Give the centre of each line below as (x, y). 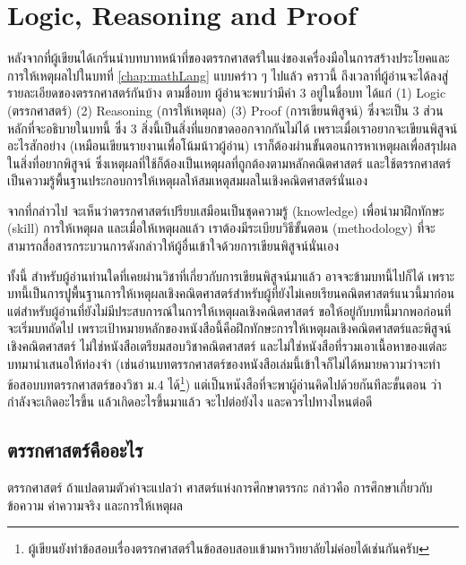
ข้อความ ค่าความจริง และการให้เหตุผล (95, 505)
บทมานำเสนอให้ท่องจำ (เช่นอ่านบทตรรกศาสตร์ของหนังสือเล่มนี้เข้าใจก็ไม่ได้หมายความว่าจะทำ (224, 363)
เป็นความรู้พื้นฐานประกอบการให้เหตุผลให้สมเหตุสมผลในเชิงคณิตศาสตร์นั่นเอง (188, 180)
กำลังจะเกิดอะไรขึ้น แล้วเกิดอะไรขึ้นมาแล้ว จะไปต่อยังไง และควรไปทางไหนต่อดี (190, 402)
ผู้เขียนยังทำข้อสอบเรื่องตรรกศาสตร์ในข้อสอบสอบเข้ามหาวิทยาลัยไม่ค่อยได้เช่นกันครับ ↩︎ (229, 548)
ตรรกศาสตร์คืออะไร (75, 450)
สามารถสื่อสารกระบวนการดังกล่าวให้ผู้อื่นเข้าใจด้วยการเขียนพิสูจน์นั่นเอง (173, 246)
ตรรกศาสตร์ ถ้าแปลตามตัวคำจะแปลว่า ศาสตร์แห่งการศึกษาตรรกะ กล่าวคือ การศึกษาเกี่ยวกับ (220, 488)
